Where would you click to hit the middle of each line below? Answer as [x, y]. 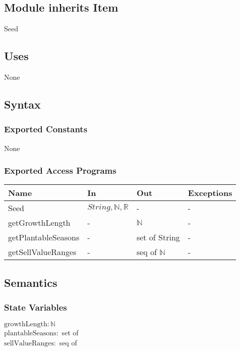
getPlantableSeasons [44, 237]
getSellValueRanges [42, 252]
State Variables [36, 307]
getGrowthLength [39, 223]
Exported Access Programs [60, 170]
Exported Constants [46, 129]
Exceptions [210, 193]
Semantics [31, 282]
